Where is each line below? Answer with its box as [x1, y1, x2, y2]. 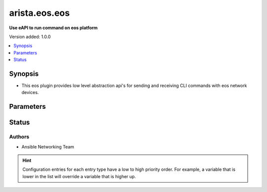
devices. [21, 90, 39, 96]
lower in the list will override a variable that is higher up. [22, 173, 136, 179]
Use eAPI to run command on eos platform [9, 25, 98, 31]
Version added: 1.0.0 [9, 34, 51, 40]
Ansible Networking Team [21, 144, 74, 149]
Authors [9, 134, 30, 141]
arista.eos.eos [9, 7, 70, 18]
